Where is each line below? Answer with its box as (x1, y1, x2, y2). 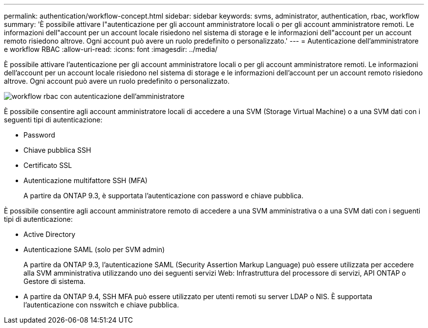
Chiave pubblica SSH (23, 146, 91, 154)
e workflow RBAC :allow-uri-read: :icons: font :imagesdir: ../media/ (4, 45, 218, 53)
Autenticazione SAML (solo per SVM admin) (23, 245, 165, 254)
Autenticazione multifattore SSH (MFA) (23, 176, 148, 185)
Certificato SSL (23, 161, 72, 169)
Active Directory (23, 230, 76, 238)
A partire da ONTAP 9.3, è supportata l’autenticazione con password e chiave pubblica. (23, 191, 303, 200)
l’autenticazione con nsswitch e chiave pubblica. (23, 301, 179, 309)
